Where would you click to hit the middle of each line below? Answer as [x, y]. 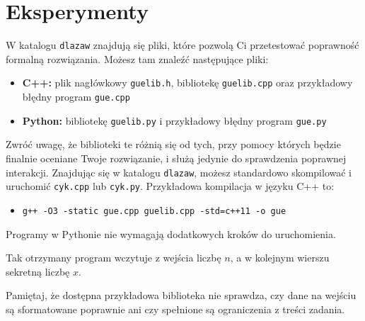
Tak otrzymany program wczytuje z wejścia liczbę [114, 258]
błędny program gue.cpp [76, 97]
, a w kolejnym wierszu [280, 258]
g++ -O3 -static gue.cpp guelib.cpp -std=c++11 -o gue [154, 211]
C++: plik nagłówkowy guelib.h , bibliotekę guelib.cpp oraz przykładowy [187, 83]
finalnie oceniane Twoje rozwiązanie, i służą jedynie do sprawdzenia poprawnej [176, 158]
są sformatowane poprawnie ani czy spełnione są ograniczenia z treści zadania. [175, 309]
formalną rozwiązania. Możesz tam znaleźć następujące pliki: [137, 58]
